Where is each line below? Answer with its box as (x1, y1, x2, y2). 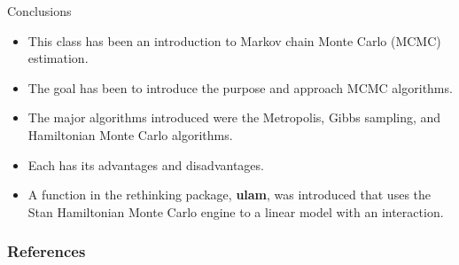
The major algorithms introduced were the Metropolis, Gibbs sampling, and (27, 108, 441, 127)
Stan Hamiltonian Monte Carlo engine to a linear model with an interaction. (27, 202, 444, 221)
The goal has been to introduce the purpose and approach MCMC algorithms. (27, 78, 453, 97)
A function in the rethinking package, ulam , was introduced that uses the (27, 185, 432, 204)
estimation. (27, 49, 89, 67)
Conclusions (7, 2, 72, 19)
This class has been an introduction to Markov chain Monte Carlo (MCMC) (27, 31, 441, 50)
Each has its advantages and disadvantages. (27, 155, 264, 174)
